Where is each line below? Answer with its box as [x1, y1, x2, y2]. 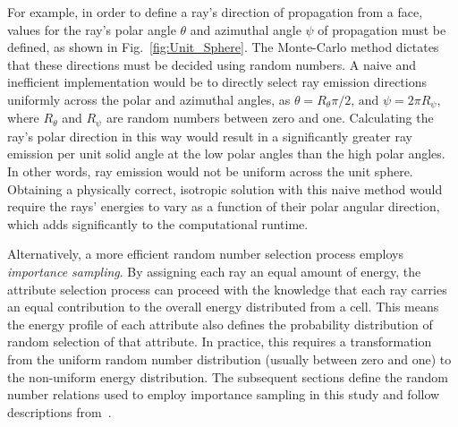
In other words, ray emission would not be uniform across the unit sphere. [7, 162, 413, 181]
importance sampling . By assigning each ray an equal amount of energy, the [7, 262, 421, 281]
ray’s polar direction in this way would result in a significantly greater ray [7, 126, 412, 145]
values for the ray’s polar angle [7, 20, 176, 38]
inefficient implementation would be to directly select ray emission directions [7, 73, 427, 91]
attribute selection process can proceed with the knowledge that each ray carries [7, 279, 447, 298]
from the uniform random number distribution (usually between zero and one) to [7, 350, 452, 368]
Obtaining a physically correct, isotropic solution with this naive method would [7, 179, 443, 198]
